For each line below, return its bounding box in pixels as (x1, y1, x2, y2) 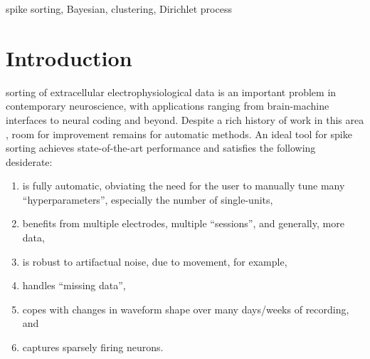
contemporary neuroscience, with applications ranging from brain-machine (6, 98, 329, 113)
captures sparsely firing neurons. (22, 340, 164, 355)
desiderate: (6, 154, 53, 169)
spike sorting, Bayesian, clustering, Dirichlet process (6, 1, 232, 16)
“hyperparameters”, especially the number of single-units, (22, 192, 273, 207)
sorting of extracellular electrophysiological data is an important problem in (6, 84, 337, 99)
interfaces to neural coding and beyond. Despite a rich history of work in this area (6, 112, 364, 127)
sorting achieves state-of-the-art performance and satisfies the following (6, 140, 316, 155)
